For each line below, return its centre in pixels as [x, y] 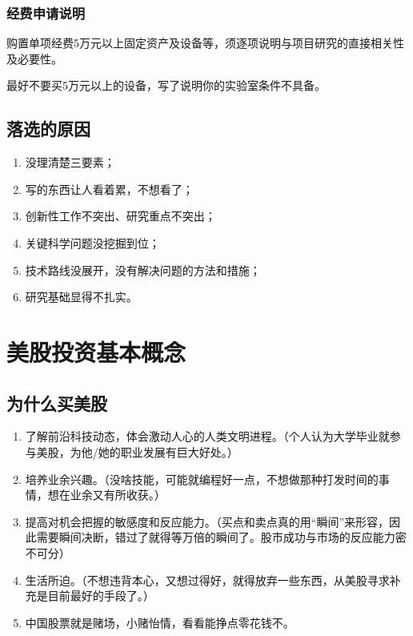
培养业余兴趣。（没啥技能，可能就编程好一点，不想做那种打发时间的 [202, 479]
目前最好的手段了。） [101, 596]
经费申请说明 [46, 12]
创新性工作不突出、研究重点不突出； [120, 216]
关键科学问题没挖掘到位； [92, 242]
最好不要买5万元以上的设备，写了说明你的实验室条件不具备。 [166, 85]
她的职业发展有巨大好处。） [168, 451]
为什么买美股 [57, 403]
